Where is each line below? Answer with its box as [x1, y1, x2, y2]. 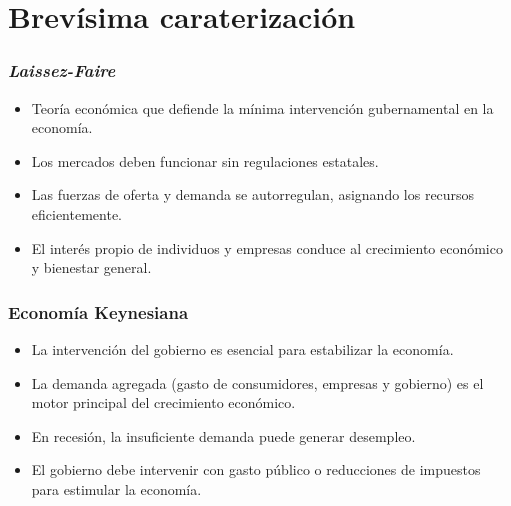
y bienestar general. [31, 257, 152, 278]
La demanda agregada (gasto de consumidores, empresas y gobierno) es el [31, 372, 484, 393]
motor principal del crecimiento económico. [31, 392, 296, 413]
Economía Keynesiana [8, 299, 189, 324]
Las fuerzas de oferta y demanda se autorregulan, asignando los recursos [31, 184, 475, 205]
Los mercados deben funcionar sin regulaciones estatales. [31, 150, 379, 171]
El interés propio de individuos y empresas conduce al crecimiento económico [31, 237, 503, 258]
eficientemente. [31, 203, 122, 224]
